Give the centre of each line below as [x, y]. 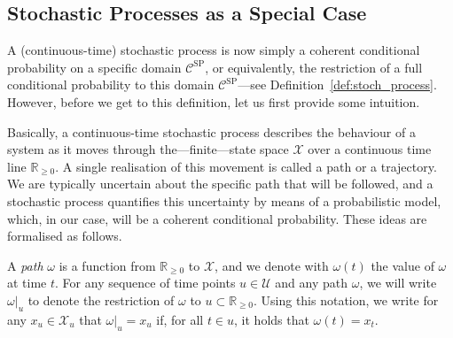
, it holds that [272, 319]
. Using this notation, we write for [346, 300]
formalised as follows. [65, 236]
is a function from [107, 265]
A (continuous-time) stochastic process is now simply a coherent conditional [214, 50]
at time [27, 283]
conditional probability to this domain [111, 84]
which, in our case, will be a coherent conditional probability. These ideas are [217, 218]
